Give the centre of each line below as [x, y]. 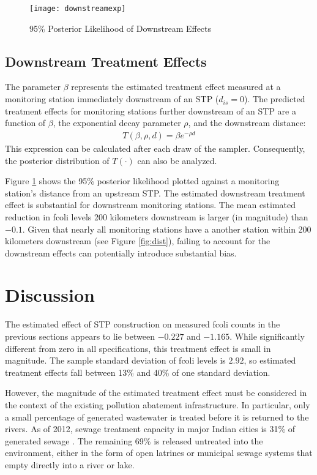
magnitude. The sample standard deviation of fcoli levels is [115, 360]
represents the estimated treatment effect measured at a [176, 87]
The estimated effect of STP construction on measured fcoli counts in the [143, 324]
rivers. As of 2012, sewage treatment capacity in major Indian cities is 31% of [150, 429]
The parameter [33, 87]
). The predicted [275, 99]
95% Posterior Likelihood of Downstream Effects [121, 28]
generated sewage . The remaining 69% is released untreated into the [134, 440]
